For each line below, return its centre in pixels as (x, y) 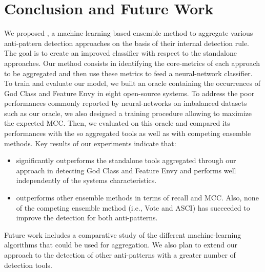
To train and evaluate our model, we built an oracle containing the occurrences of (132, 83)
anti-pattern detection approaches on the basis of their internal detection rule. (127, 43)
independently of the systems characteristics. (86, 180)
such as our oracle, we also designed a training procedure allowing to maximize (128, 113)
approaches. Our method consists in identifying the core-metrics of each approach (132, 63)
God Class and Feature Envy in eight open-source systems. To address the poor (129, 93)
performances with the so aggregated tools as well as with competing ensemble (128, 133)
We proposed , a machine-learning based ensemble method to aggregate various (129, 33)
